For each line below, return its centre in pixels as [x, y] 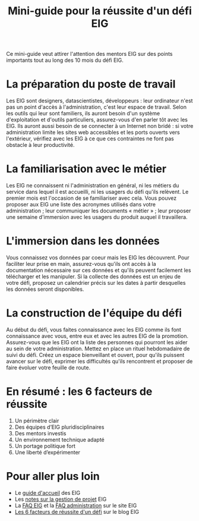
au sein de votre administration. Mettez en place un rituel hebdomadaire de [98, 349]
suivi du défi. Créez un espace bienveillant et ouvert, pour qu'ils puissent [95, 354]
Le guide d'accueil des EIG [48, 492]
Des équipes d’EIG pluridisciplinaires [59, 427]
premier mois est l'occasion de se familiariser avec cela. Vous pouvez [91, 198]
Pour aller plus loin [53, 476]
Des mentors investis [40, 433]
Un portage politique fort [45, 446]
